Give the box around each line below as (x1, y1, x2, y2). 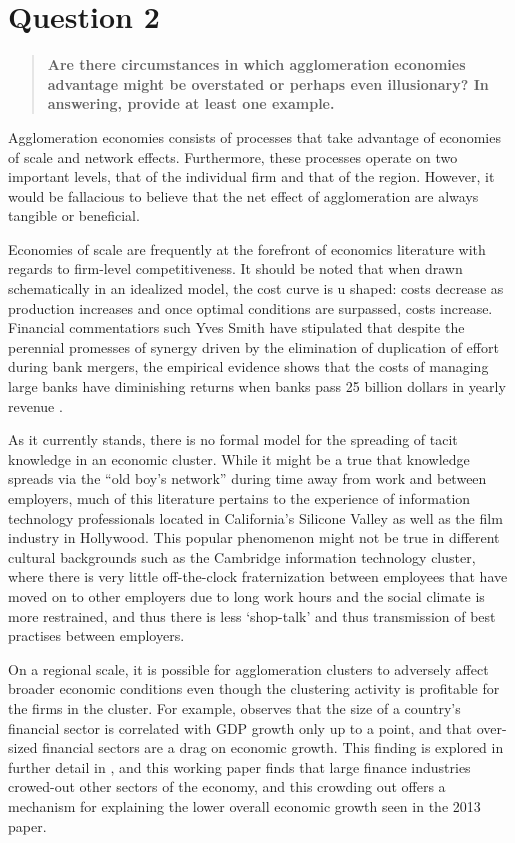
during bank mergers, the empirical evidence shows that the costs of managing (8, 356, 489, 377)
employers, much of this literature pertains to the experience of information (8, 488, 471, 508)
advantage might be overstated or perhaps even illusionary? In (47, 73, 489, 94)
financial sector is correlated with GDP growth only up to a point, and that (8, 717, 473, 738)
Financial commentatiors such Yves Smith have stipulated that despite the (8, 317, 465, 338)
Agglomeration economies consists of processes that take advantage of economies (8, 126, 501, 147)
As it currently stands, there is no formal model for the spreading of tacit (8, 429, 458, 450)
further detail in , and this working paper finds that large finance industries (8, 756, 471, 777)
